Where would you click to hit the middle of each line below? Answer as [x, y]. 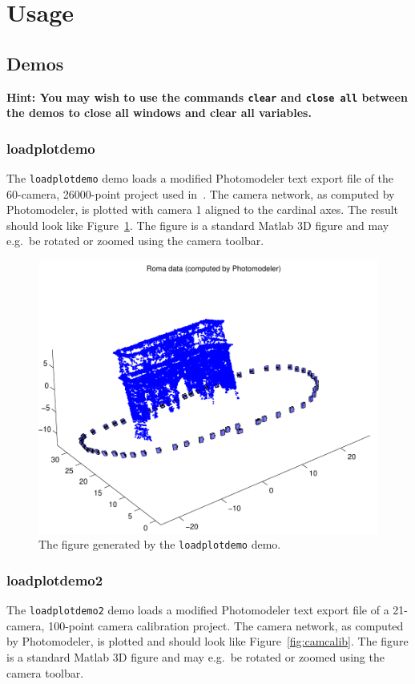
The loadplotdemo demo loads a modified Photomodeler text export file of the [200, 178]
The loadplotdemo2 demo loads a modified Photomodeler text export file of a [198, 610]
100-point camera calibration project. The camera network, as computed [226, 625]
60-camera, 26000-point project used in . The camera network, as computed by [201, 193]
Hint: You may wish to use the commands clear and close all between [207, 97]
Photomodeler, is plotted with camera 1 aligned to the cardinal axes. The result [203, 209]
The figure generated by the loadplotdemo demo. [160, 544]
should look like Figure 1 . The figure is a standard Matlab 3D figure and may [198, 225]
